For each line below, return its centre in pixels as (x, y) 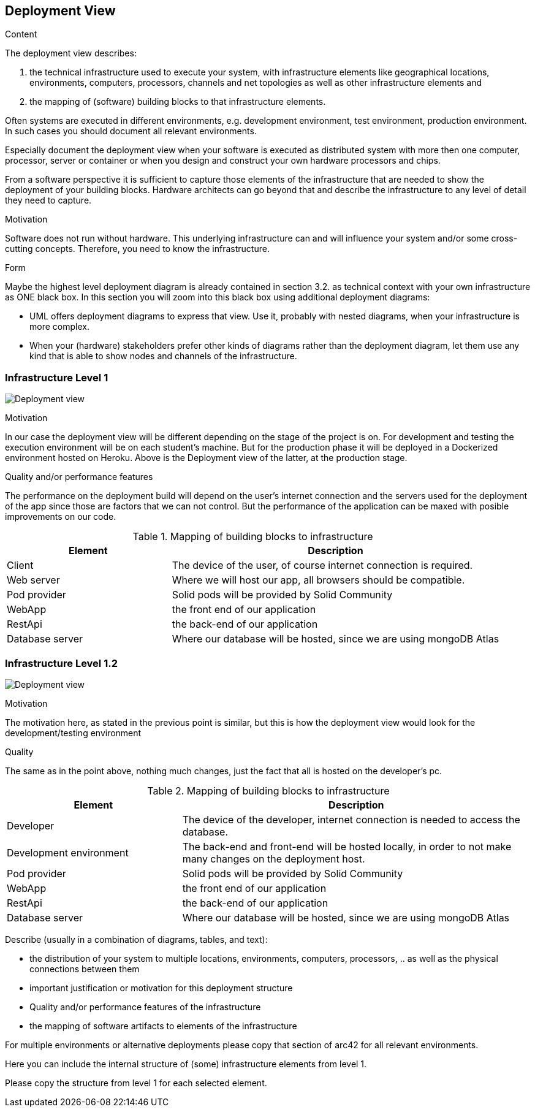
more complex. (59, 327)
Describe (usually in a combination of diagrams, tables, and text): (136, 939)
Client (20, 566)
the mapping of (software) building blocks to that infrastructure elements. (178, 102)
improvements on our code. (61, 517)
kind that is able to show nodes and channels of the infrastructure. (163, 356)
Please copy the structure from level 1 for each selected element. (136, 1083)
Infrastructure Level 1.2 (61, 663)
